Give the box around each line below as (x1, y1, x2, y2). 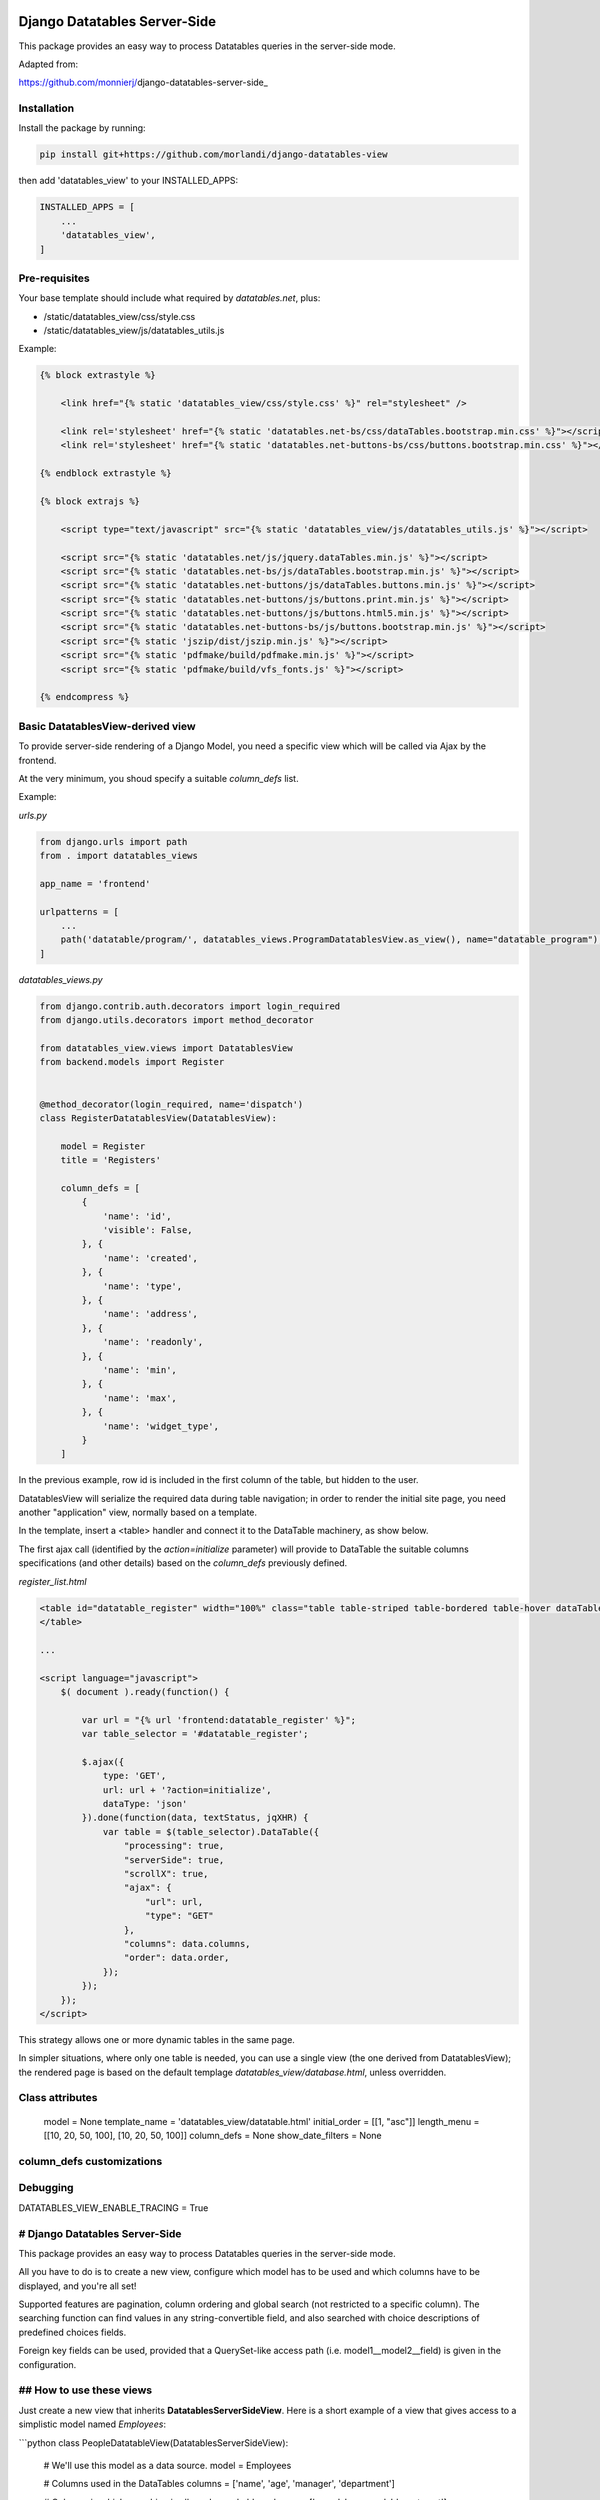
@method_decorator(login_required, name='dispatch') (39, 1098, 304, 1110)
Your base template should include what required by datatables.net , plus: (18, 292, 321, 304)
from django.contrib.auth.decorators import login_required (39, 1000, 341, 1012)
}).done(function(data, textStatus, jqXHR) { (81, 1812, 309, 1824)
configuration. (18, 2358, 77, 2370)
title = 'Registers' (60, 1155, 162, 1166)
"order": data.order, (123, 1952, 230, 1964)
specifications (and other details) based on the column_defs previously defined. (18, 1557, 348, 1569)
